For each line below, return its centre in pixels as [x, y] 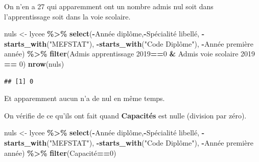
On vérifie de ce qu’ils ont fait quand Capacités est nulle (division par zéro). [125, 115]
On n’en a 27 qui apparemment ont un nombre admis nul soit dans [109, 6]
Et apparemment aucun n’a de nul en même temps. [85, 98]
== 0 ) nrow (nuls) [34, 63]
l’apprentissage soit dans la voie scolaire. [67, 16]
